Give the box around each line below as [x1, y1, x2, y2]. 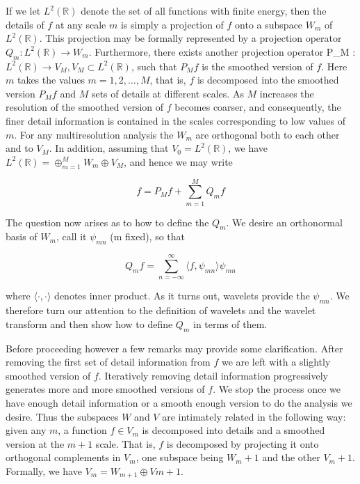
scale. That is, [95, 436, 156, 451]
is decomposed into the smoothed [197, 72, 339, 87]
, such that [131, 58, 177, 73]
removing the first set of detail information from [6, 354, 211, 369]
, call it [56, 229, 87, 244]
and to [6, 141, 33, 155]
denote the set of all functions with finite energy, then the [81, 3, 327, 17]
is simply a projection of [120, 17, 224, 31]
